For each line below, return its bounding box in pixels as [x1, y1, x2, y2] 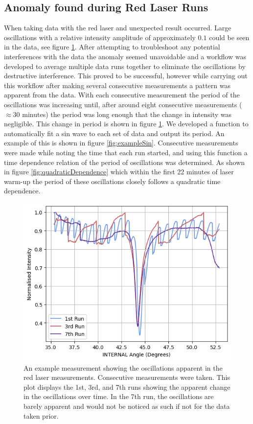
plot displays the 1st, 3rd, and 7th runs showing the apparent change [23, 381, 230, 392]
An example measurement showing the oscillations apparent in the [23, 362, 223, 373]
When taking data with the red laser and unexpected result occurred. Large [4, 23, 231, 33]
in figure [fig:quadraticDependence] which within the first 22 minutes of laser [4, 166, 234, 177]
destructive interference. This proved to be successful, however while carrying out [4, 71, 248, 81]
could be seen [209, 32, 250, 42]
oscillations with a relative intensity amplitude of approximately [4, 32, 196, 42]
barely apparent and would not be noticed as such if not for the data [23, 400, 230, 411]
